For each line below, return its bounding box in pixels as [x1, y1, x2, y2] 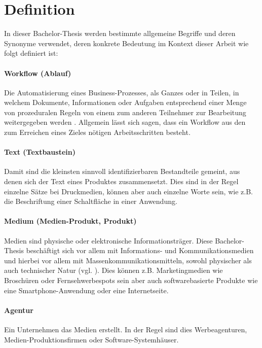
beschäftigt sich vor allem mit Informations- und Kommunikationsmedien [26, 245, 254, 256]
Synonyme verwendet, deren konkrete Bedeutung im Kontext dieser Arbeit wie [4, 38, 249, 48]
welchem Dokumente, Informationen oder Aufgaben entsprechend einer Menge [4, 97, 247, 108]
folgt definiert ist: [4, 48, 58, 58]
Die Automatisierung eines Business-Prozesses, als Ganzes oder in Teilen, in [4, 87, 239, 97]
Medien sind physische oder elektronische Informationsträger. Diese [4, 235, 213, 246]
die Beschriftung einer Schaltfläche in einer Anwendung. [4, 196, 177, 206]
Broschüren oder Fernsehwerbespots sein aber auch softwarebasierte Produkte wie [4, 275, 258, 286]
